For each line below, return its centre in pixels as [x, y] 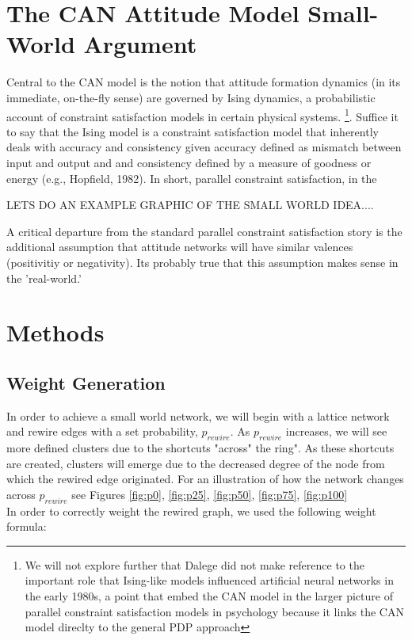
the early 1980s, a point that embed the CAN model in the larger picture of [209, 596]
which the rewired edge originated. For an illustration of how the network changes [205, 479]
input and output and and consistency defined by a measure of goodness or [189, 162]
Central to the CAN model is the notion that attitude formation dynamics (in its [204, 82]
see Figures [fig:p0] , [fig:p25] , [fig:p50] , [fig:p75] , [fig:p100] [210, 494]
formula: [27, 526]
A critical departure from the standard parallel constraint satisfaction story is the [204, 231]
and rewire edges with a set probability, [102, 431]
